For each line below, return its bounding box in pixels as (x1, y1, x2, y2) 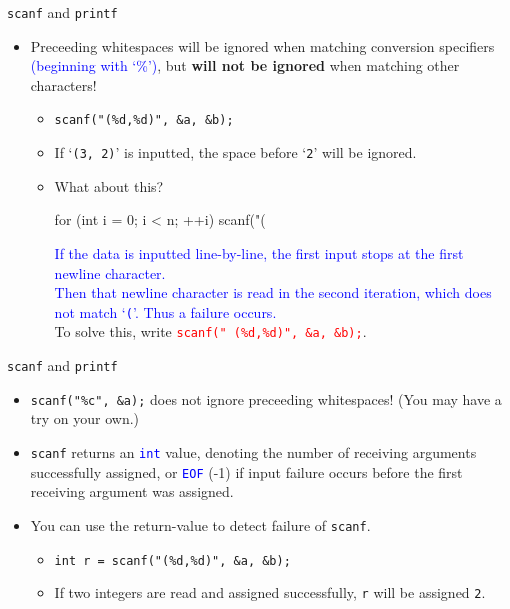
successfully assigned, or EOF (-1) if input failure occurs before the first (30, 461, 463, 482)
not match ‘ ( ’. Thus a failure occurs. (54, 301, 277, 322)
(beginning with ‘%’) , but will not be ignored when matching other (30, 55, 460, 76)
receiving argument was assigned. (30, 481, 234, 502)
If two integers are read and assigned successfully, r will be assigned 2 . (54, 582, 486, 603)
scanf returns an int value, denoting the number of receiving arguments (30, 441, 477, 462)
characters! (30, 74, 97, 95)
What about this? (54, 175, 164, 196)
